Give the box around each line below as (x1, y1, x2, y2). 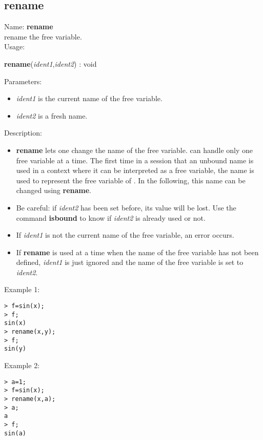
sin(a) (4, 429, 26, 437)
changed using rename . (16, 185, 91, 196)
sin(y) (4, 345, 26, 353)
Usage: (4, 41, 25, 52)
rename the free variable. (4, 31, 82, 42)
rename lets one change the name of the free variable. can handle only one (16, 144, 253, 155)
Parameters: (4, 75, 42, 86)
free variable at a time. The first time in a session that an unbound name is (16, 155, 254, 165)
